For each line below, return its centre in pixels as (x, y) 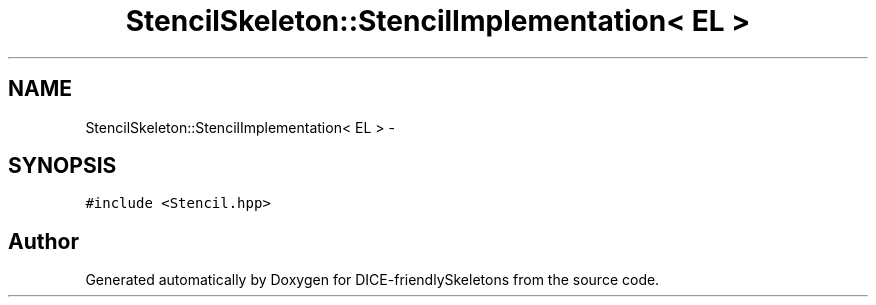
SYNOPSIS (62, 166)
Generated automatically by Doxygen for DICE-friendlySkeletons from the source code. (372, 280)
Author (43, 241)
